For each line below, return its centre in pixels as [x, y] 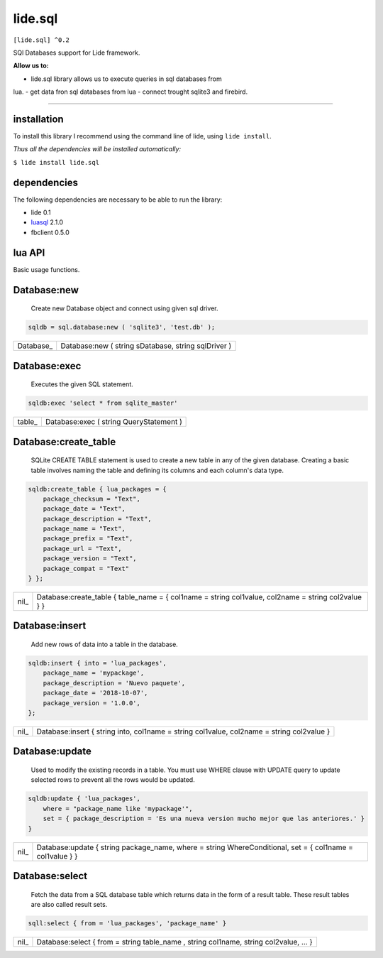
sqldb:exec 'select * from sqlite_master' [103, 403]
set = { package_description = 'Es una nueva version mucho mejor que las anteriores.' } [204, 819]
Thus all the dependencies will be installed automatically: [97, 149]
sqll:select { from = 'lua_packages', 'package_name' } [127, 923]
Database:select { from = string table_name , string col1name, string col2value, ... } [175, 942]
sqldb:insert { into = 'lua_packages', [97, 663]
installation [38, 119]
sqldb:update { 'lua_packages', [84, 799]
